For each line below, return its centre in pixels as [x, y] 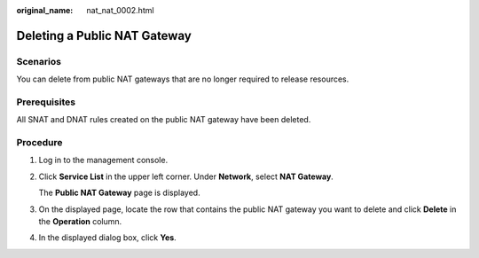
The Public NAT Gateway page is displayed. [119, 193]
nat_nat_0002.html [120, 10]
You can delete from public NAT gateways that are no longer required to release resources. [183, 79]
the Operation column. [80, 221]
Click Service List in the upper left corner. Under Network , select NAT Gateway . [186, 176]
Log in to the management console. [103, 160]
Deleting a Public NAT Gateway [104, 35]
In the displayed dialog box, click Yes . [107, 238]
